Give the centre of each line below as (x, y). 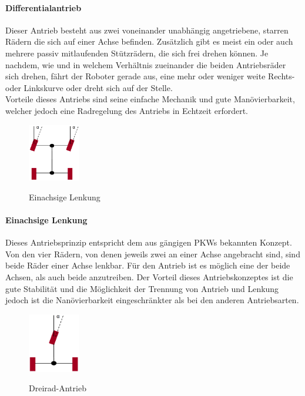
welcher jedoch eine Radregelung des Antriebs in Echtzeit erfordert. (127, 110)
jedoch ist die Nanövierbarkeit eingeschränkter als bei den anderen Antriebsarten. (152, 300)
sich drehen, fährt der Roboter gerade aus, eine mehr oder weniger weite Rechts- (150, 76)
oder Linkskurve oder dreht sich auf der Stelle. (89, 87)
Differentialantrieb (43, 7)
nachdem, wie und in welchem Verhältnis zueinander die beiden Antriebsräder (146, 64)
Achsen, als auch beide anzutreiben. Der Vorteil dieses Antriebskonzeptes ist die (149, 276)
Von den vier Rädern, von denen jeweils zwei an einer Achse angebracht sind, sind (153, 254)
